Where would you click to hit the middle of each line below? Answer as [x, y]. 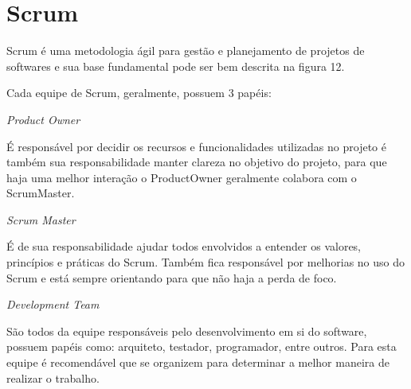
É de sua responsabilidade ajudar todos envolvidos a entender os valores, [184, 246]
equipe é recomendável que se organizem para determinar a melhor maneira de [198, 362]
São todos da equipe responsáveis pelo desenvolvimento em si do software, [187, 331]
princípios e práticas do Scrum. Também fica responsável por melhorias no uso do [206, 262]
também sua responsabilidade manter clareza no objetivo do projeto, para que [197, 162]
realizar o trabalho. [53, 377]
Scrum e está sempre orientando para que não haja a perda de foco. [172, 277]
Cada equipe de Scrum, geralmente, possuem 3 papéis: [139, 93]
